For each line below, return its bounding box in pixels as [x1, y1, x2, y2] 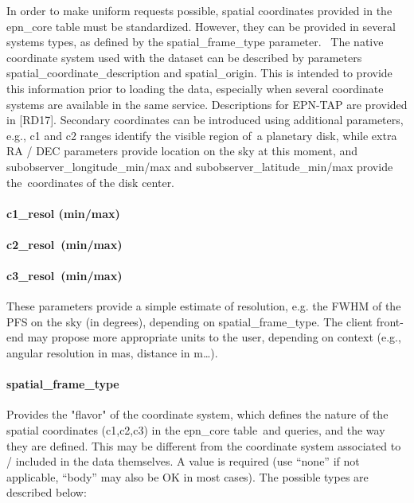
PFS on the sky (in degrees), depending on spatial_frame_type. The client [6, 313, 373, 329]
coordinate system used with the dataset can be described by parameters [6, 49, 362, 65]
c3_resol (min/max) [6, 267, 123, 284]
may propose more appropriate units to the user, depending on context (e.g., [27, 329, 401, 345]
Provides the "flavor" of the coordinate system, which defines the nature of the [6, 406, 389, 423]
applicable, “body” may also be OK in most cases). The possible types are [6, 468, 369, 485]
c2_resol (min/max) [6, 236, 123, 252]
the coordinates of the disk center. [6, 174, 175, 190]
